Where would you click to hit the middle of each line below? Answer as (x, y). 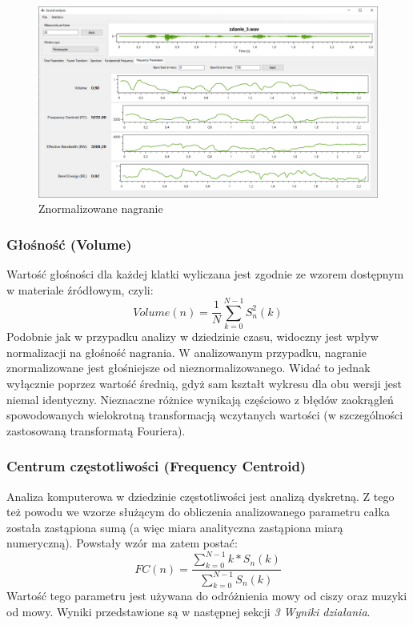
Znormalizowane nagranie (101, 208)
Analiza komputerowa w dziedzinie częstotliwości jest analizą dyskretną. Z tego (200, 496)
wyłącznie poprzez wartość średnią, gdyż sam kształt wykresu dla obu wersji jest (204, 383)
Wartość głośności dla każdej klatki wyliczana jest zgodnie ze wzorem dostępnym (205, 273)
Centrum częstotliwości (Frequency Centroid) (156, 466)
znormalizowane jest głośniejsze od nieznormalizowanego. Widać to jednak (188, 368)
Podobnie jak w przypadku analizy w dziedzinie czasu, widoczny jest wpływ (192, 337)
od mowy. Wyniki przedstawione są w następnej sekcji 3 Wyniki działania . (188, 612)
